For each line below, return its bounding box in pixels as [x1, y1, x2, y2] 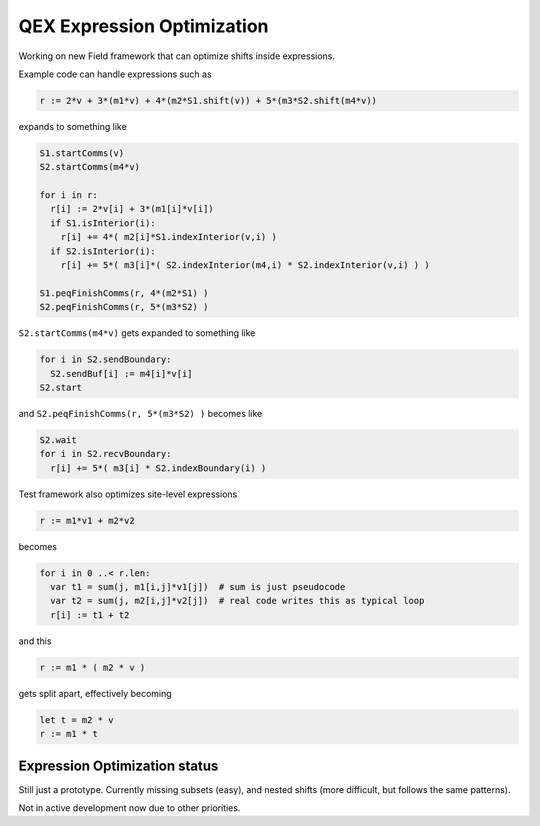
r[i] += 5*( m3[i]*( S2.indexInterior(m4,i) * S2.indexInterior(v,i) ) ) [60, 260, 430, 271]
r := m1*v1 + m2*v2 [39, 515, 135, 526]
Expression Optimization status [18, 757, 219, 774]
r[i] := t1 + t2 [50, 609, 130, 620]
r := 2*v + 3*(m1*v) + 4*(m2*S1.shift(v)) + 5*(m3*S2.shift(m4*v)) [39, 95, 378, 106]
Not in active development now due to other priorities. [18, 802, 241, 814]
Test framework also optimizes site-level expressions [18, 488, 238, 500]
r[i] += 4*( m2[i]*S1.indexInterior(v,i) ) [60, 231, 277, 243]
